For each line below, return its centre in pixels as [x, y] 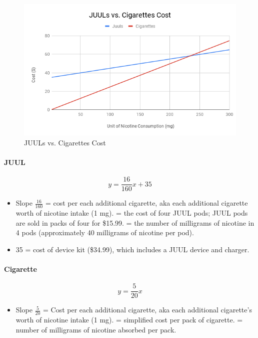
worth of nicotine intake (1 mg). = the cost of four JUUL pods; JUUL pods [132, 213]
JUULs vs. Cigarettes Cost [65, 142]
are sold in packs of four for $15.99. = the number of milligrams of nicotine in [135, 222]
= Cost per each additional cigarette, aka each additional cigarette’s [147, 310]
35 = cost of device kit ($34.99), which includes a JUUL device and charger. [132, 249]
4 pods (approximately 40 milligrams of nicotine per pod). [105, 232]
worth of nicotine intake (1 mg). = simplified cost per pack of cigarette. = [129, 320]
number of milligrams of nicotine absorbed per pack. [96, 329]
